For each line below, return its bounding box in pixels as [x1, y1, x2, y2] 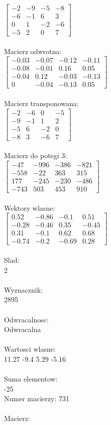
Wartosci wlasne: [4, 344, 56, 354]
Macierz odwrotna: [4, 45, 62, 56]
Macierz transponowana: [4, 98, 79, 109]
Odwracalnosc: [4, 314, 49, 324]
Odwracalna [4, 324, 41, 335]
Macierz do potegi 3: [4, 150, 67, 161]
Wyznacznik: [4, 284, 43, 295]
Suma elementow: [4, 373, 58, 384]
